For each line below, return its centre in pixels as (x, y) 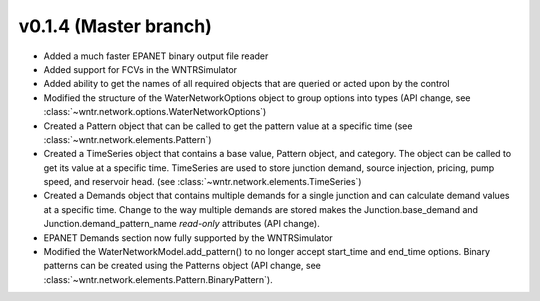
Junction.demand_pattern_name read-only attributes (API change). (181, 224)
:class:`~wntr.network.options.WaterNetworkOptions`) (155, 112)
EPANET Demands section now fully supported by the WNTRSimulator (188, 237)
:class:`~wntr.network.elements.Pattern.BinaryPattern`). (158, 279)
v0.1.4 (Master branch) (115, 26)
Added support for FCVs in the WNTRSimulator (140, 69)
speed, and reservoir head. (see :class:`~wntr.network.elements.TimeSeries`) (202, 182)
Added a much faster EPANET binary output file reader (156, 56)
